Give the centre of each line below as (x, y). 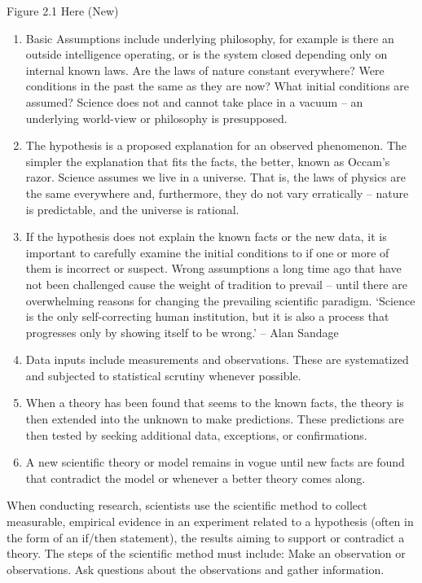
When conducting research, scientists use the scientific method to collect (187, 505)
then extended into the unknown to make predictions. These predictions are (215, 419)
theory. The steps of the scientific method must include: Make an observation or (206, 553)
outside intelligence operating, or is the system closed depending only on (207, 54)
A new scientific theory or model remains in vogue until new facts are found (215, 462)
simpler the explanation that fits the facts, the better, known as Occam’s (208, 161)
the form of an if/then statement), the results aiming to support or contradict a (206, 537)
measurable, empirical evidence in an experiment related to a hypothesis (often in (210, 522)
